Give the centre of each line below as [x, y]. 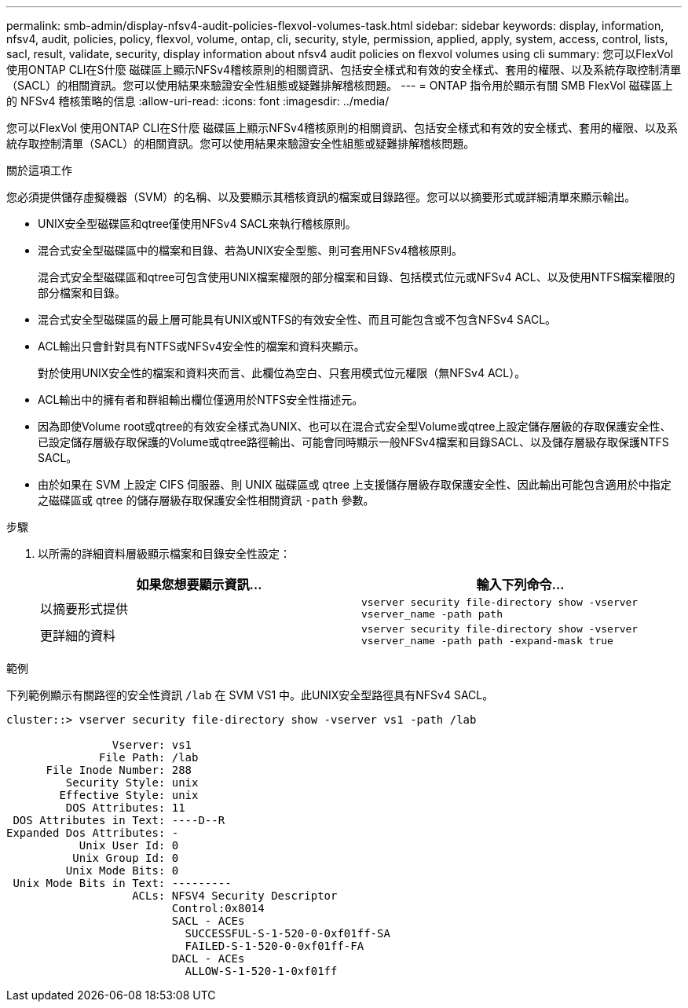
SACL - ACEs [208, 921]
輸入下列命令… [520, 585]
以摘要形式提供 [84, 609]
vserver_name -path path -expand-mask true [487, 641]
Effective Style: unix [129, 795]
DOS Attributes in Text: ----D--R [119, 820]
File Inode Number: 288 [119, 770]
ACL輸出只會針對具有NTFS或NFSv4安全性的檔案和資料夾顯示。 [201, 346]
